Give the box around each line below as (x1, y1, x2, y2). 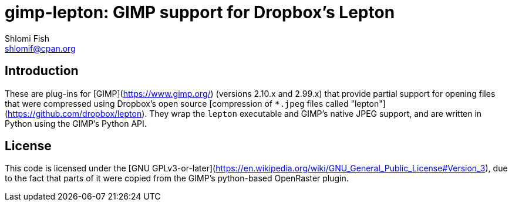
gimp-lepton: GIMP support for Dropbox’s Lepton (5, 2, 395, 22)
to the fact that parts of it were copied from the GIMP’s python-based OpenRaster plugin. (5, 173, 349, 184)
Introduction (5, 63, 79, 79)
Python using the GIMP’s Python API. (5, 118, 147, 129)
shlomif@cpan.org (5, 43, 76, 53)
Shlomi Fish (5, 33, 49, 43)
